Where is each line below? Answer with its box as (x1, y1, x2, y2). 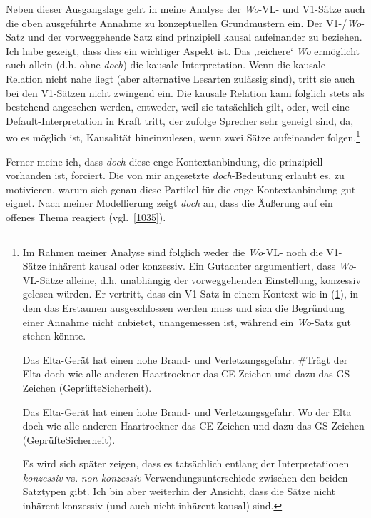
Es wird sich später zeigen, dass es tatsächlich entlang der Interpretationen (22, 456, 350, 471)
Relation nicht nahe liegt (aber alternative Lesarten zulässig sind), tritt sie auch (6, 71, 355, 86)
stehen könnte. (22, 328, 86, 343)
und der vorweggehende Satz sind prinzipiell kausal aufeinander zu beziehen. (28, 29, 362, 44)
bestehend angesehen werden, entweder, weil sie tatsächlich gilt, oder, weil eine (6, 99, 350, 114)
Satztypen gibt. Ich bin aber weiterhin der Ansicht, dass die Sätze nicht (22, 484, 336, 499)
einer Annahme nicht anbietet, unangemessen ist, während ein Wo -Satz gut (22, 314, 351, 329)
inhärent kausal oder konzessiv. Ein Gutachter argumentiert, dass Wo (49, 258, 353, 273)
